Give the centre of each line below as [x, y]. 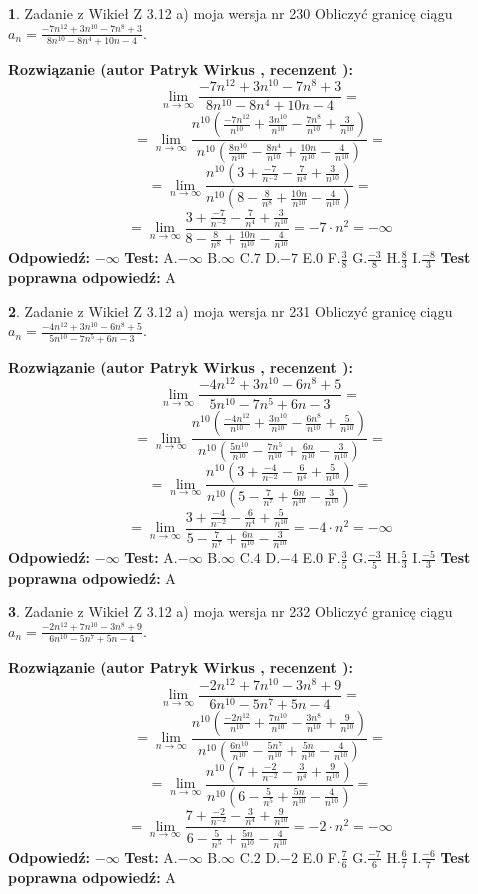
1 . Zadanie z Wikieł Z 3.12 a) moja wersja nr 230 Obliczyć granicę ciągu [230, 13]
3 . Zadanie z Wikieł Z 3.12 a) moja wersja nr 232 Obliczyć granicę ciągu [230, 611]
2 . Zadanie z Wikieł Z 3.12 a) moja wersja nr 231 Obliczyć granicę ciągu [230, 310]
